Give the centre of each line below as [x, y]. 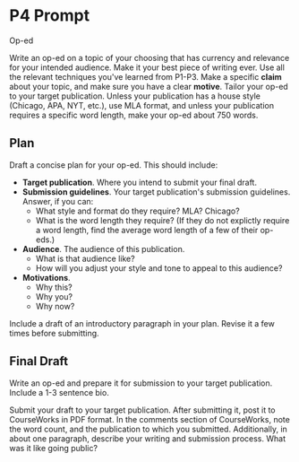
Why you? [54, 296]
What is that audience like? [85, 258]
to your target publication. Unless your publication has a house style [135, 96]
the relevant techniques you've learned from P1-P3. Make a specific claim [145, 76]
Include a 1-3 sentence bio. [59, 392]
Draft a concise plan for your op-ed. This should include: [114, 165]
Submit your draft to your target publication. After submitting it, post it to [142, 410]
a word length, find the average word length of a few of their [147, 230]
